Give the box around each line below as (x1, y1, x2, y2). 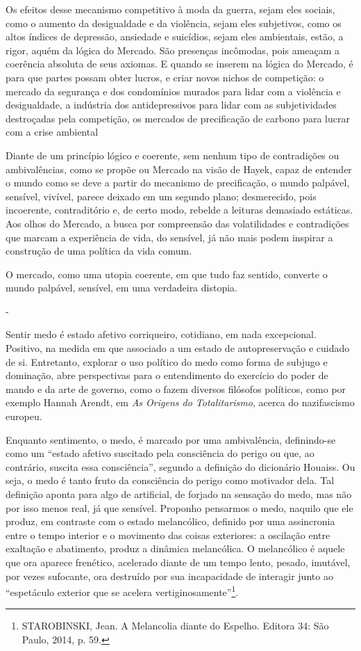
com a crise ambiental (6, 124, 99, 139)
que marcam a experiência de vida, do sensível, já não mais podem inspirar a (6, 230, 333, 244)
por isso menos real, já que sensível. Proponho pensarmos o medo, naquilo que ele (6, 500, 353, 515)
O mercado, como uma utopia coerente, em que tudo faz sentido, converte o (6, 266, 328, 281)
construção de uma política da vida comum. (6, 243, 192, 258)
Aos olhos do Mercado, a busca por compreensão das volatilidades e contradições (6, 216, 349, 230)
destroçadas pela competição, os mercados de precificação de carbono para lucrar (6, 111, 350, 125)
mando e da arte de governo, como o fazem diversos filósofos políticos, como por (6, 381, 346, 396)
